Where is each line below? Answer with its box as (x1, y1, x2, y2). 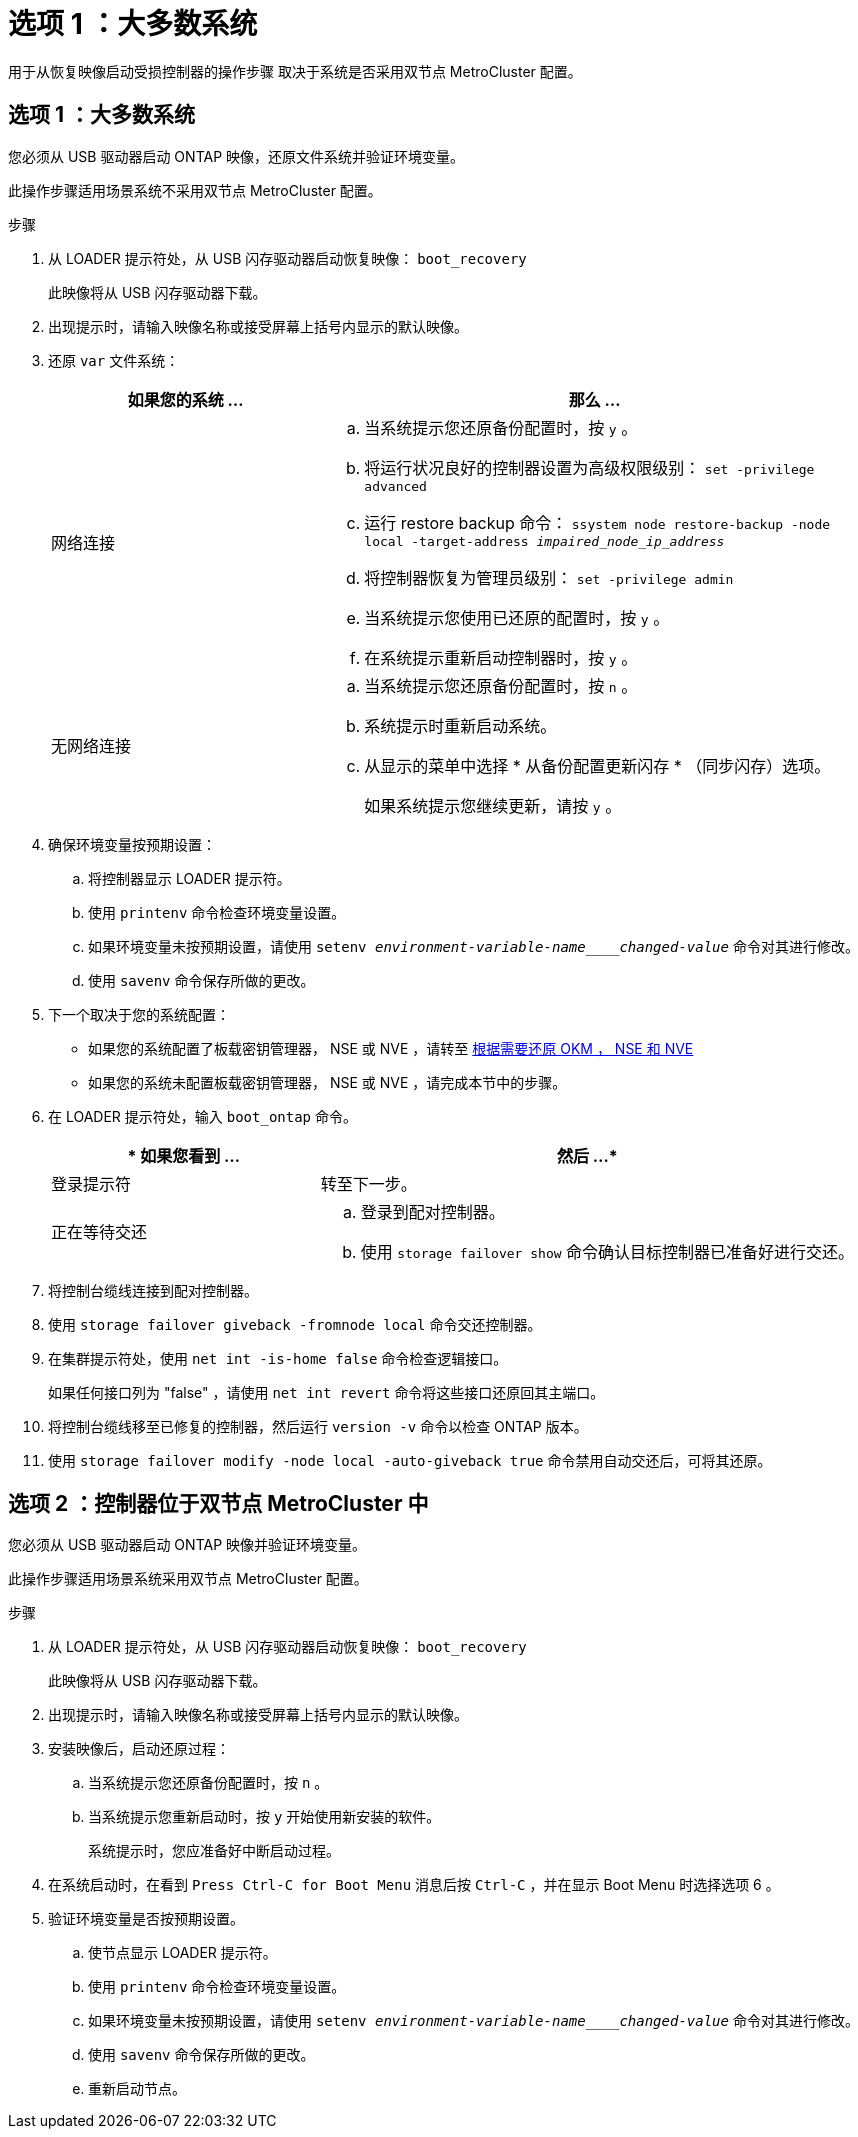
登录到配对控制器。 (360, 1201, 505, 1222)
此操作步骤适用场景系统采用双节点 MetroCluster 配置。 (8, 1570, 368, 1588)
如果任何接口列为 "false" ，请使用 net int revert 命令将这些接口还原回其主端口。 (48, 1383, 605, 1401)
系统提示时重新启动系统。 (364, 715, 557, 736)
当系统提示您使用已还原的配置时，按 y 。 (364, 607, 670, 628)
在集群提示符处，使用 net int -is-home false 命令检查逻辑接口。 (48, 1349, 508, 1367)
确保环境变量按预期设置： (48, 835, 216, 853)
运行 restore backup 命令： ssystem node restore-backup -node (364, 512, 831, 533)
